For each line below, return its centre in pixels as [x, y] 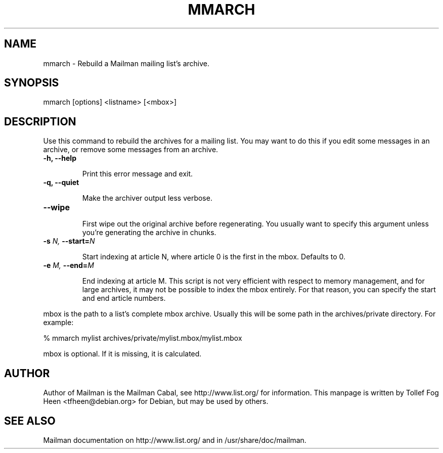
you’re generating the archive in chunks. [149, 233]
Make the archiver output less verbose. [147, 198]
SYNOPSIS [32, 83]
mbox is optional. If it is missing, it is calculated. [122, 354]
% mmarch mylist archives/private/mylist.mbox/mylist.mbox [143, 338]
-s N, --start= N [69, 241]
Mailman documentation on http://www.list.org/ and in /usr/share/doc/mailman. [175, 440]
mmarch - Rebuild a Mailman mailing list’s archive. [126, 63]
